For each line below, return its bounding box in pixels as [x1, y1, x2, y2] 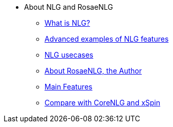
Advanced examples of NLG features [45, 34, 169, 43]
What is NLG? [45, 19, 90, 27]
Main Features [45, 82, 93, 91]
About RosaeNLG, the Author [45, 66, 142, 75]
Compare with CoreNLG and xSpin [45, 98, 161, 107]
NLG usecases [45, 50, 94, 59]
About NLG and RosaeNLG [24, 3, 113, 11]
